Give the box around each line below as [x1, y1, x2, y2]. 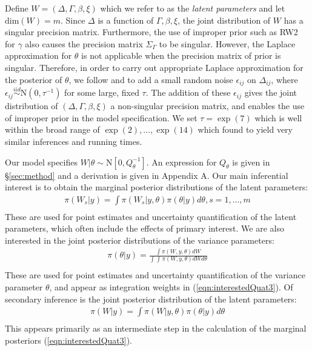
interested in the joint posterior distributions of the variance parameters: [5, 234, 274, 247]
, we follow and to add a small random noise [68, 73, 233, 85]
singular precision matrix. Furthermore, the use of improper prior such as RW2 [5, 25, 298, 38]
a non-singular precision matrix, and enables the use [110, 99, 305, 112]
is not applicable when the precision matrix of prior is [81, 49, 281, 62]
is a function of [98, 13, 154, 26]
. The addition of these [145, 86, 231, 99]
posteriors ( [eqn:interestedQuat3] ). [5, 333, 133, 346]
